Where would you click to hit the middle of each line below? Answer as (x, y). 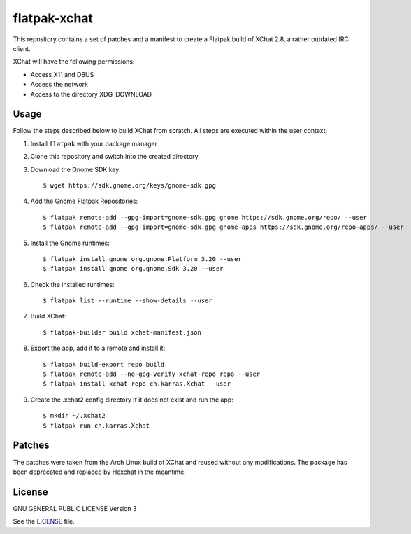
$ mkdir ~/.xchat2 (74, 416)
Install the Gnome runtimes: (70, 243)
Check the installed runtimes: (72, 284)
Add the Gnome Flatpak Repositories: (84, 201)
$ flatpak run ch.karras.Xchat (96, 426)
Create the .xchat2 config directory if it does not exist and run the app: (132, 400)
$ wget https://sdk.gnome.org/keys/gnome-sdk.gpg (130, 185)
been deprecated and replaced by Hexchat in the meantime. (100, 472)
